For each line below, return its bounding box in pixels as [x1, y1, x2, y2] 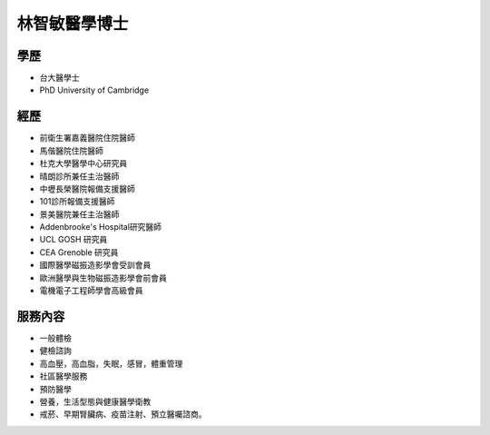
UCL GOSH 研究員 [39, 234, 108, 245]
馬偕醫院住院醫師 [39, 145, 103, 156]
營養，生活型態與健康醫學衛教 [39, 396, 152, 407]
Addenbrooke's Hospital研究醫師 [39, 222, 162, 232]
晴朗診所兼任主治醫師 [39, 171, 120, 182]
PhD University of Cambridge [39, 84, 150, 95]
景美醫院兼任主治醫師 [39, 209, 120, 220]
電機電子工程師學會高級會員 [39, 285, 143, 296]
